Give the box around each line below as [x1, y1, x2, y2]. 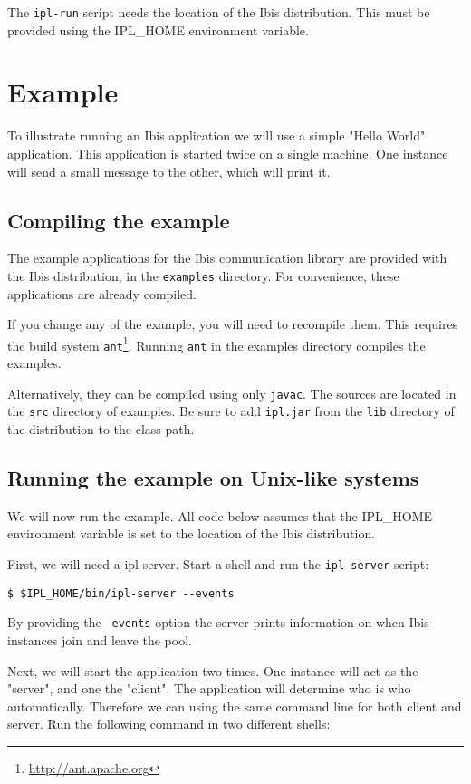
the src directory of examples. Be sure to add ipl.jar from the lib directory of [7, 402, 455, 421]
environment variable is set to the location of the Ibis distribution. [7, 524, 376, 543]
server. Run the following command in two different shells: [7, 714, 331, 733]
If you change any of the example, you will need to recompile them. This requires [7, 315, 458, 334]
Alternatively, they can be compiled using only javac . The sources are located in [7, 383, 457, 402]
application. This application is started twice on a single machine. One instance [7, 143, 448, 162]
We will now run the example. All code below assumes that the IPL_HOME [7, 506, 433, 525]
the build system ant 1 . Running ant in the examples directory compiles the [7, 333, 426, 354]
